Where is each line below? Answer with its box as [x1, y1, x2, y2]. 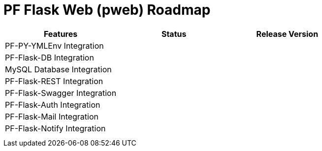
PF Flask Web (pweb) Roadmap [3, 1, 211, 18]
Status [161, 29, 187, 39]
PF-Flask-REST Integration [5, 76, 103, 86]
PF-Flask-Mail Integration [5, 111, 99, 121]
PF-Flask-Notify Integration [5, 123, 106, 133]
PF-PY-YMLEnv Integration [5, 40, 104, 51]
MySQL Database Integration [5, 64, 112, 74]
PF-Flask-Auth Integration [5, 99, 100, 110]
